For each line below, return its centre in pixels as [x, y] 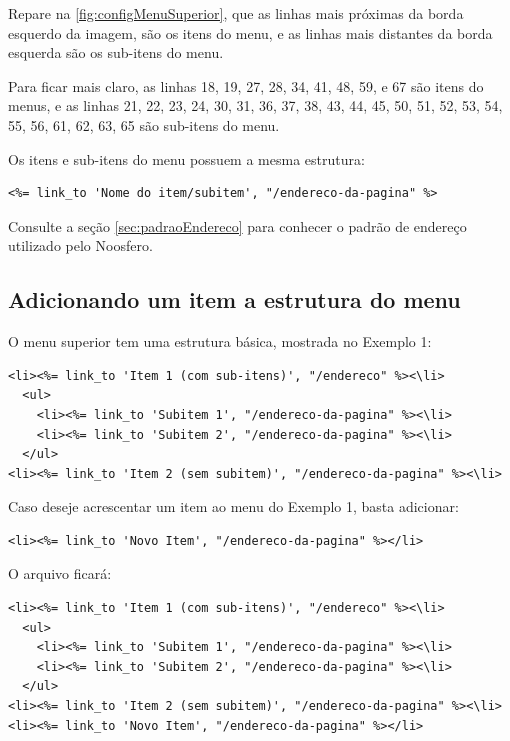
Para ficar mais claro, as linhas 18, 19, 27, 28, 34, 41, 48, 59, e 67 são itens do [246, 85]
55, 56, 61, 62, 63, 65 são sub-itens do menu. [144, 124]
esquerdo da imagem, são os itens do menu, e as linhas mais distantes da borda [250, 32]
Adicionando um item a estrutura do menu [234, 299]
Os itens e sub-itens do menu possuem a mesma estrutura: [186, 158]
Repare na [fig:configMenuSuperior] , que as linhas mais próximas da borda [236, 13]
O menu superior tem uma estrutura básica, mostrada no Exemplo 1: [220, 341]
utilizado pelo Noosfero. [80, 245]
